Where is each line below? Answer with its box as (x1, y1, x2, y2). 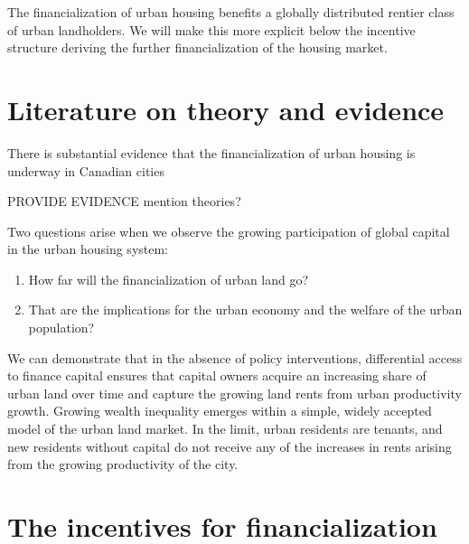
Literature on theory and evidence (7, 90, 445, 127)
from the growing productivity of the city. (7, 455, 239, 474)
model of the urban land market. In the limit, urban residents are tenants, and (7, 419, 443, 438)
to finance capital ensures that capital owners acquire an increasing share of (7, 366, 427, 385)
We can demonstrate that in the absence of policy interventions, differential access (7, 348, 463, 367)
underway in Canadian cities (7, 161, 164, 180)
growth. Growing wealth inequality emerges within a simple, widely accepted (7, 401, 432, 420)
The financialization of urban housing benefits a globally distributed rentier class (7, 3, 455, 21)
